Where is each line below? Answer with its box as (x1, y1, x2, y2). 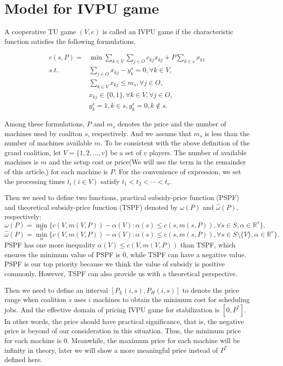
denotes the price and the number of (117, 119, 226, 129)
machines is (4, 157, 38, 167)
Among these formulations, (4, 119, 85, 129)
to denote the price (182, 285, 239, 295)
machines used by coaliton (4, 128, 82, 138)
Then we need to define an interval (4, 285, 108, 295)
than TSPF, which (180, 240, 236, 250)
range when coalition (4, 294, 66, 305)
